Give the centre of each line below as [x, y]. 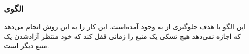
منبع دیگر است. [27, 45]
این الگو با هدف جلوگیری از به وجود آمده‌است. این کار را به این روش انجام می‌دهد [125, 27]
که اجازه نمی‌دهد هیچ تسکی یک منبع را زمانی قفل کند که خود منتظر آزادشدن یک [123, 36]
